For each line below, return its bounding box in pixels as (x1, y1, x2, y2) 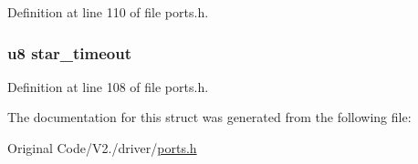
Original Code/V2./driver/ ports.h (7, 138, 197, 157)
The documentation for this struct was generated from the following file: (7, 108, 412, 127)
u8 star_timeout (7, 41, 131, 64)
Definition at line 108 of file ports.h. (7, 77, 209, 96)
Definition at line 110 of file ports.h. (7, 3, 209, 21)
